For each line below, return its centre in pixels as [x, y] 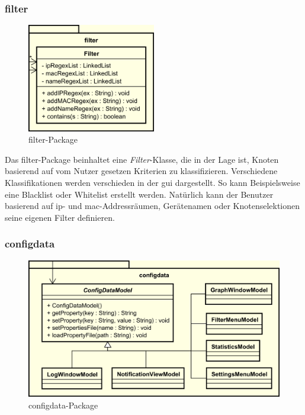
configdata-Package [63, 405]
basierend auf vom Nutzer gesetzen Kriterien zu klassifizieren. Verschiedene [141, 171]
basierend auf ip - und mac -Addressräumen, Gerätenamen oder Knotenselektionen [152, 206]
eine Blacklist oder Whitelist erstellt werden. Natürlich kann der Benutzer [139, 194]
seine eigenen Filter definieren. [60, 217]
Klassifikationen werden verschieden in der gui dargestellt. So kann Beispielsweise [152, 183]
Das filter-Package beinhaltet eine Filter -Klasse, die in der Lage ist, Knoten [142, 159]
